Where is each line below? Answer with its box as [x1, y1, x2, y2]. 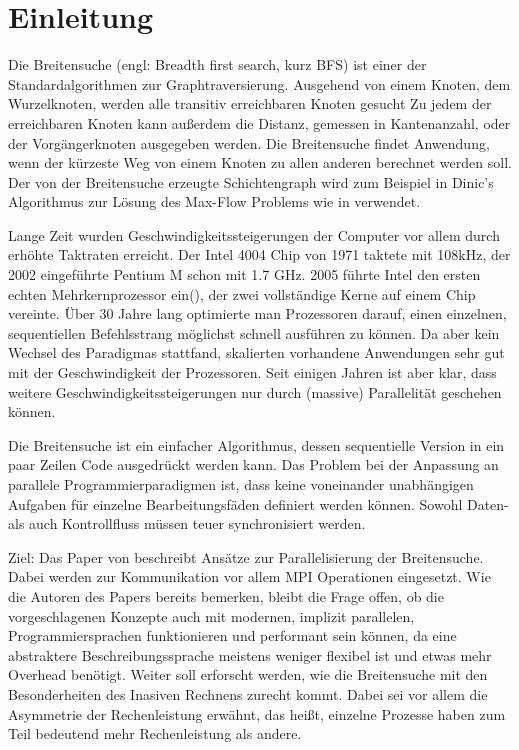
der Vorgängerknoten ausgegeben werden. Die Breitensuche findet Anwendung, [8, 132, 490, 153]
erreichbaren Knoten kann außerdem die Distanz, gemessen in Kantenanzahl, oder [8, 112, 511, 133]
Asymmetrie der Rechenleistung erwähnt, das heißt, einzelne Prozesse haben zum [8, 703, 506, 724]
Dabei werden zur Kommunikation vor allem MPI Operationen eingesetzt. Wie [8, 566, 491, 587]
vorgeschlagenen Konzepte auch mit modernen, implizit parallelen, [8, 605, 415, 626]
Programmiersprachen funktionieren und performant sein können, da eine [8, 625, 457, 646]
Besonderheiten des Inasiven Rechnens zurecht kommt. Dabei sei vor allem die [8, 683, 488, 704]
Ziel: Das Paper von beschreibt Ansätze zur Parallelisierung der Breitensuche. [8, 546, 484, 567]
